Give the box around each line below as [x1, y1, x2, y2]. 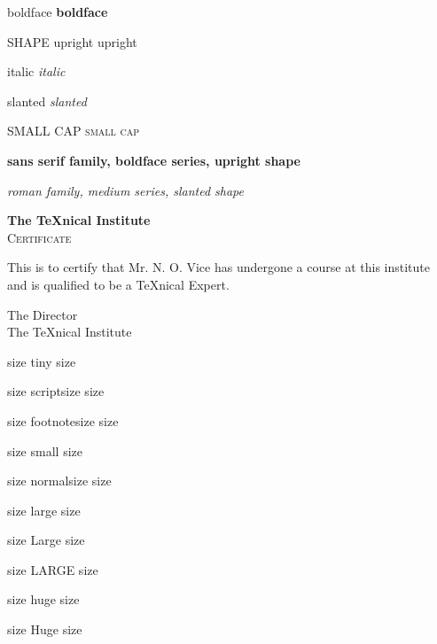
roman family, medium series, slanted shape [7, 181, 244, 199]
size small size [7, 441, 82, 460]
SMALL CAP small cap [7, 121, 140, 140]
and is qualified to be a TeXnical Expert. [7, 275, 230, 293]
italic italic [7, 62, 66, 81]
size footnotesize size [7, 411, 119, 430]
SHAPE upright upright [7, 32, 137, 50]
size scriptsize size [7, 382, 105, 400]
